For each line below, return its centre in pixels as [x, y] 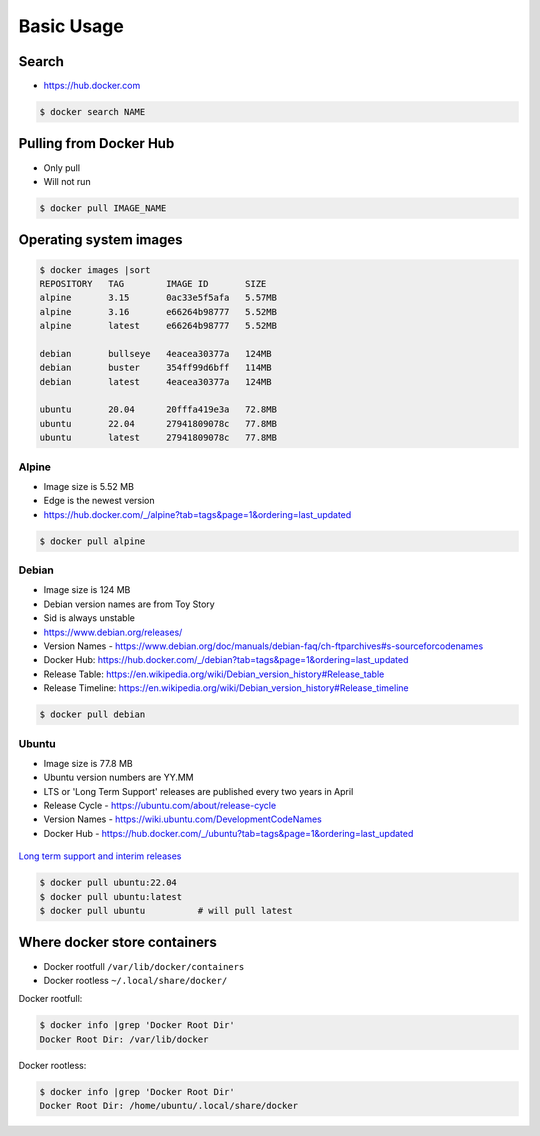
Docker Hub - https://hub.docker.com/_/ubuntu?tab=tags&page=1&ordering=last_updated [228, 833]
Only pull [61, 167]
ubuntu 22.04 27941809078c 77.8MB [158, 423]
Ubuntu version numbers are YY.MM [118, 777]
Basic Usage [71, 26]
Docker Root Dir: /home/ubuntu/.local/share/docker [169, 1106]
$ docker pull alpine [92, 541]
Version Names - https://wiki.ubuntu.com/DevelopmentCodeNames [182, 819]
